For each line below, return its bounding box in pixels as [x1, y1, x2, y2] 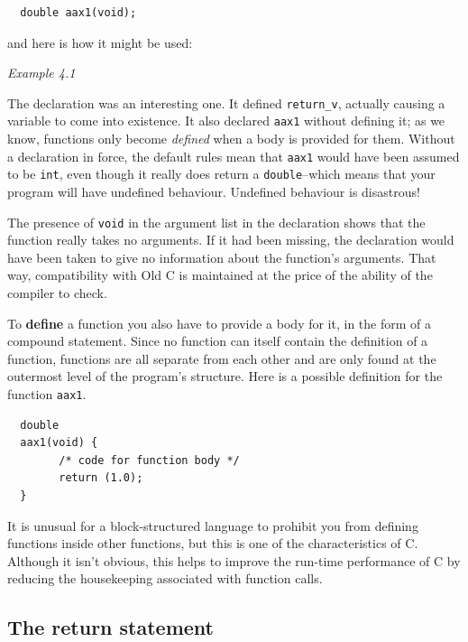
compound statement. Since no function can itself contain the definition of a [7, 331, 428, 350]
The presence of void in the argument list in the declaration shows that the [7, 212, 426, 231]
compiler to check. [7, 284, 107, 302]
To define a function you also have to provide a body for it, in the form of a [7, 313, 431, 332]
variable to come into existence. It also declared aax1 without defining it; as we [7, 111, 445, 130]
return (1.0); [59, 471, 143, 485]
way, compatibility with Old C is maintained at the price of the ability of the [7, 265, 433, 284]
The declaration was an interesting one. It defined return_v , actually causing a [7, 93, 445, 112]
